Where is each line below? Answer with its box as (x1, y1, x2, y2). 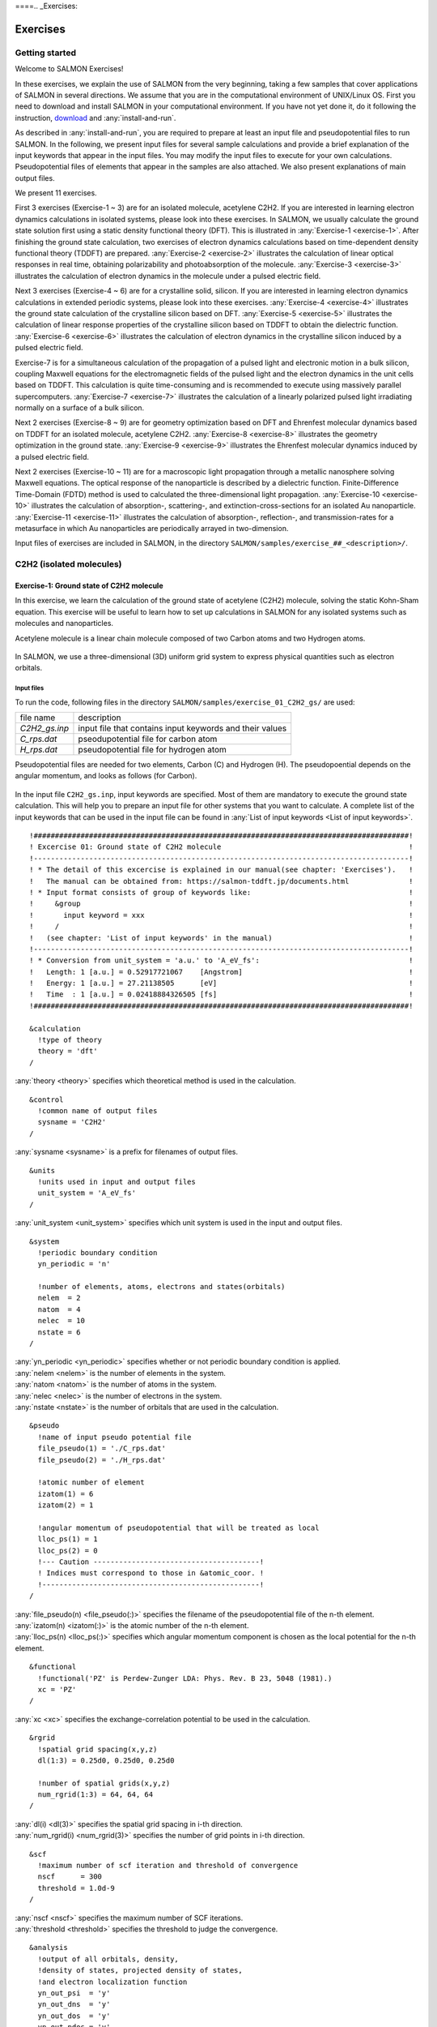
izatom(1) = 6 (37, 1489, 94, 1498)
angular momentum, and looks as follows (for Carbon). (15, 771, 197, 781)
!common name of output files (37, 1107, 158, 1115)
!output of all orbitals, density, (37, 1954, 180, 1964)
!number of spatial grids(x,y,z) (37, 1778, 171, 1788)
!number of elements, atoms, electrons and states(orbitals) (37, 1282, 286, 1292)
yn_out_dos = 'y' (37, 2011, 111, 2021)
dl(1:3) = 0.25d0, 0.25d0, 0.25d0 (37, 1755, 175, 1765)
